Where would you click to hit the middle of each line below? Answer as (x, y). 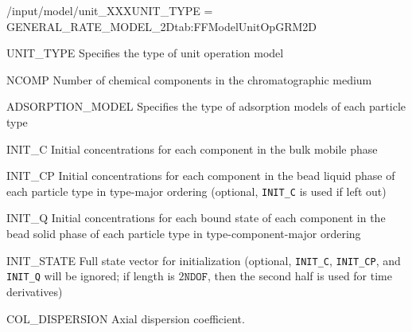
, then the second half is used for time (299, 276)
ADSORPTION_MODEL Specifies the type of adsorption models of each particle (206, 106)
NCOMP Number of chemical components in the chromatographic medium (189, 79)
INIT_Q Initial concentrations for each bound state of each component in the (196, 218)
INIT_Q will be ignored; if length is (91, 276)
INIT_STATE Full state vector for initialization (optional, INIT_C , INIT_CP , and (204, 260)
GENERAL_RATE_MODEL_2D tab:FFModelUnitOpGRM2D (161, 26)
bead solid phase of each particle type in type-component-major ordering (184, 233)
